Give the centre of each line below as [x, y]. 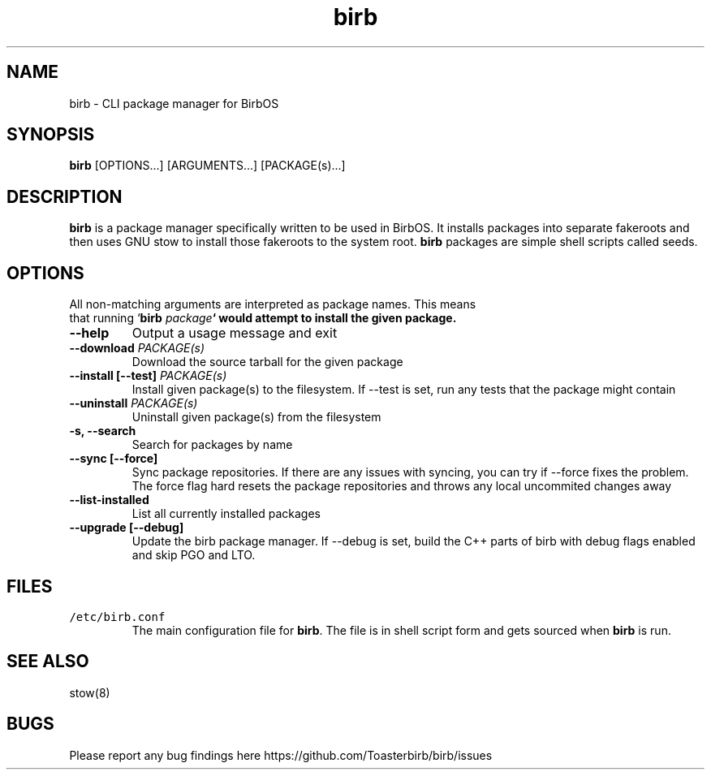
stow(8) [90, 692]
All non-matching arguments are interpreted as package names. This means [273, 304]
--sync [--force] [114, 459]
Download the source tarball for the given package [267, 362]
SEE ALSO [48, 662]
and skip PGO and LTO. [194, 555]
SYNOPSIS [51, 135]
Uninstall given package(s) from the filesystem [256, 417]
